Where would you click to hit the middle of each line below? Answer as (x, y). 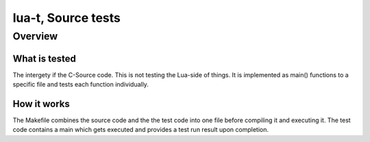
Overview (35, 36)
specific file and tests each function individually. (81, 85)
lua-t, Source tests (67, 18)
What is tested (45, 58)
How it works (41, 103)
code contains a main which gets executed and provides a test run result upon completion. (140, 130)
